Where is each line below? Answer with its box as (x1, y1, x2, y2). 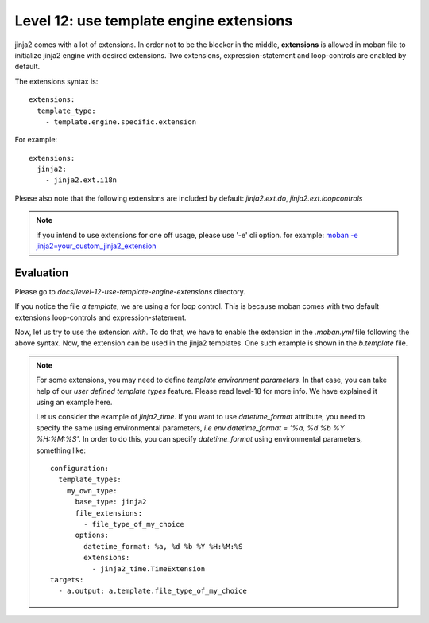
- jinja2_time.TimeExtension (91, 564, 206, 573)
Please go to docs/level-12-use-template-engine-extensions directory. (14, 286, 246, 296)
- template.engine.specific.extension (44, 117, 197, 127)
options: (75, 531, 110, 540)
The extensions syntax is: (14, 76, 99, 86)
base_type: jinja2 (75, 497, 147, 507)
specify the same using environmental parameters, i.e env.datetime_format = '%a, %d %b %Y (36, 422, 345, 433)
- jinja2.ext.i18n (44, 176, 118, 185)
